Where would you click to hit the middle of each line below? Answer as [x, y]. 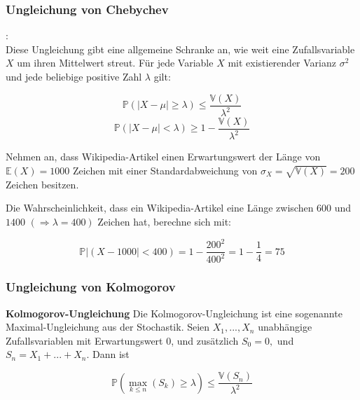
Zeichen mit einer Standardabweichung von [165, 170]
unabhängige [285, 327]
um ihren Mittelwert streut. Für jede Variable [115, 63]
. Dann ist [108, 354]
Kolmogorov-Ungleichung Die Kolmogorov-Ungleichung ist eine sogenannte [174, 313]
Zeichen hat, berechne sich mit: [165, 221]
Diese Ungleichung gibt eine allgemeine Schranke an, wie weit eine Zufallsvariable [180, 49]
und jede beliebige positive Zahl [74, 76]
